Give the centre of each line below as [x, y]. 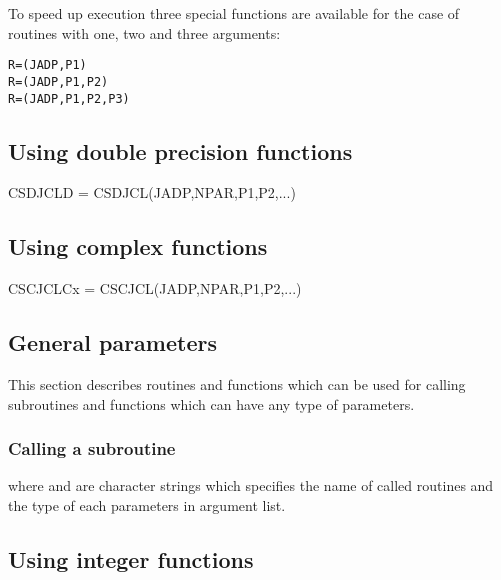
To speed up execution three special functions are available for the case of [234, 13]
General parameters [112, 342]
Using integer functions [131, 558]
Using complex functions [138, 246]
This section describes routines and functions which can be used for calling [237, 383]
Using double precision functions [180, 150]
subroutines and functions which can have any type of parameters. [211, 403]
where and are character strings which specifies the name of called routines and [251, 485]
